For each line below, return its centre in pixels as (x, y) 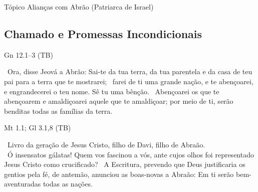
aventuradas (23, 184)
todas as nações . (68, 184)
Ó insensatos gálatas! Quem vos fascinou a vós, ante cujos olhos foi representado (131, 154)
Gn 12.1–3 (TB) (29, 54)
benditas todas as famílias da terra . (58, 111)
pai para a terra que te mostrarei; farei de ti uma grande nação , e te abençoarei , (129, 81)
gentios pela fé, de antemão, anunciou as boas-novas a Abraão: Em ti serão (119, 174)
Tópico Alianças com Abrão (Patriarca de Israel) (79, 7)
